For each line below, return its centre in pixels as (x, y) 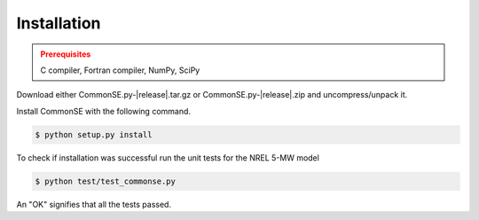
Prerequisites (66, 54)
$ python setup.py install (94, 134)
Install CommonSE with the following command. (103, 111)
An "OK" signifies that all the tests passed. (94, 204)
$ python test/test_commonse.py (106, 181)
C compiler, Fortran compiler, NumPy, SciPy (120, 70)
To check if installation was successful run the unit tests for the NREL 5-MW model (168, 157)
